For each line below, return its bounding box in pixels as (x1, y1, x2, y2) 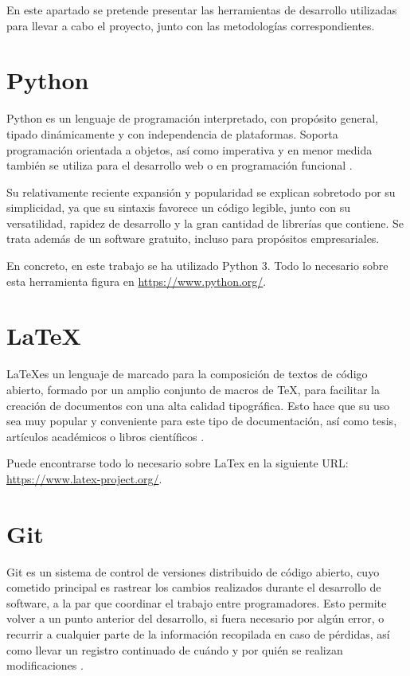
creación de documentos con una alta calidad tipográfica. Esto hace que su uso (6, 397, 390, 413)
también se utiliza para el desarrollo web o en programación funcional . (6, 157, 353, 174)
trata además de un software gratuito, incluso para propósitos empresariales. (6, 230, 380, 247)
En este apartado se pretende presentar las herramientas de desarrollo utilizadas (6, 2, 397, 18)
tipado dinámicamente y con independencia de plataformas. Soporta (6, 125, 338, 142)
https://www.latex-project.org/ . (6, 470, 162, 486)
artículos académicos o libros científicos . (6, 428, 205, 444)
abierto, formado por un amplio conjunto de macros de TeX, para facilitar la (6, 381, 380, 397)
